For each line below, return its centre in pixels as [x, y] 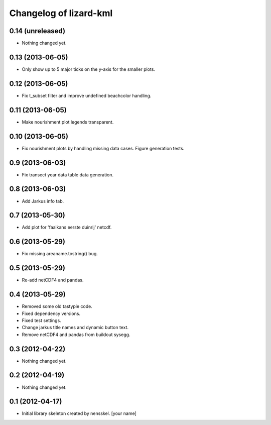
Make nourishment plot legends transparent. [68, 122]
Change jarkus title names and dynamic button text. [75, 328]
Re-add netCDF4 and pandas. [53, 280]
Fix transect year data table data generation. [68, 175]
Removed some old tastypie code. [57, 306]
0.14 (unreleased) [37, 31]
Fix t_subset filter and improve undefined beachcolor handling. [87, 95]
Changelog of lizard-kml [61, 13]
